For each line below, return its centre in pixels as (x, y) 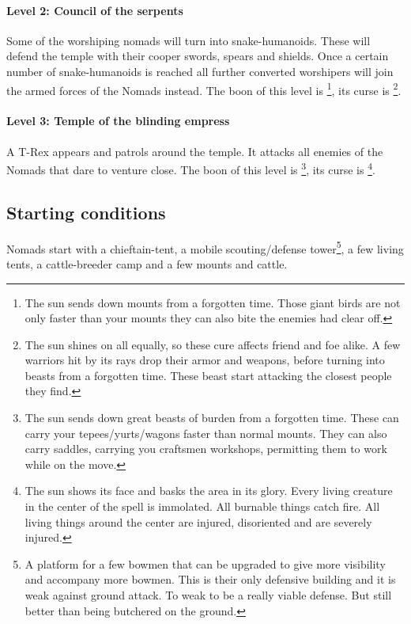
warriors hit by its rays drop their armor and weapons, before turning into (205, 360)
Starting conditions (86, 212)
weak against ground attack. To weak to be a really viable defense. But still (208, 595)
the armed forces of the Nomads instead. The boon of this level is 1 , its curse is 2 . (204, 89)
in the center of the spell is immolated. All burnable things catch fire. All (202, 506)
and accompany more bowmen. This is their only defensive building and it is (210, 579)
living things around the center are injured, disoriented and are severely (198, 521)
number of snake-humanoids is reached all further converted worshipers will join (200, 71)
